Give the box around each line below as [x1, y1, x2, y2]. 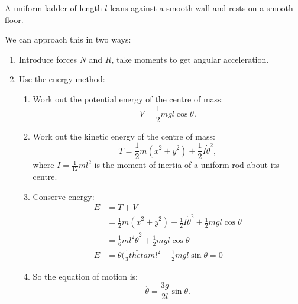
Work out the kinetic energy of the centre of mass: [33, 130, 215, 142]
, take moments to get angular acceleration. [111, 53, 269, 65]
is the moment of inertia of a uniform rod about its [94, 159, 280, 171]
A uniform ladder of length [5, 2, 102, 14]
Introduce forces [18, 53, 77, 65]
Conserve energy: [33, 190, 95, 202]
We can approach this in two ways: [5, 33, 131, 46]
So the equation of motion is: [33, 270, 138, 282]
